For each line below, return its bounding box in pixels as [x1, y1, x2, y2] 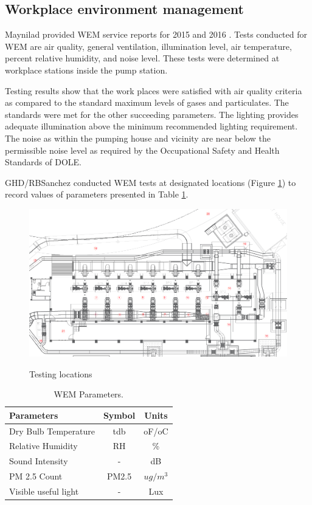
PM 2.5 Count [9, 470, 63, 483]
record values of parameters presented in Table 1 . [5, 188, 189, 201]
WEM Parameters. [54, 388, 123, 400]
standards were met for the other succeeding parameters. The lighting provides [5, 108, 299, 120]
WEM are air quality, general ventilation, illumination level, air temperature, [5, 40, 292, 52]
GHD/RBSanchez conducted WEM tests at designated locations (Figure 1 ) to [5, 176, 296, 188]
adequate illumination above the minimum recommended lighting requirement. [5, 120, 298, 132]
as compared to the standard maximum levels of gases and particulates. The [5, 96, 289, 109]
